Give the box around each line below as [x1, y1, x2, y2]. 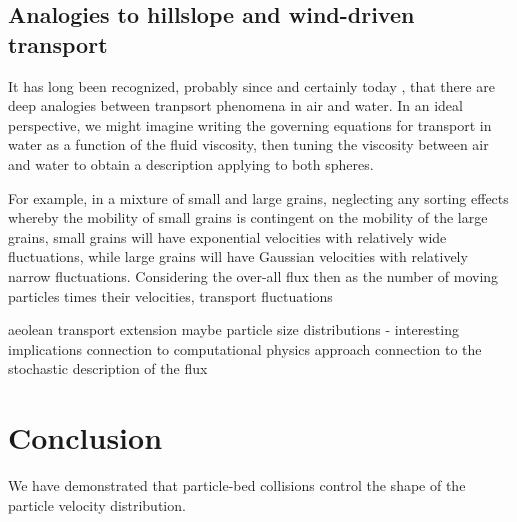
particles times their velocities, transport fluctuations [8, 285, 333, 306]
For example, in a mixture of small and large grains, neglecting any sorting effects [8, 187, 509, 208]
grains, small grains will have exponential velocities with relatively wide [8, 226, 447, 247]
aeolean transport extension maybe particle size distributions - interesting [8, 319, 459, 340]
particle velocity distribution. [8, 494, 186, 515]
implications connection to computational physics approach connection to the [8, 338, 482, 359]
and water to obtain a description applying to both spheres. [8, 153, 374, 174]
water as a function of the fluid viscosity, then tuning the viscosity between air [8, 134, 489, 155]
